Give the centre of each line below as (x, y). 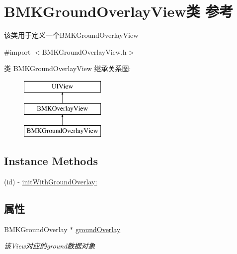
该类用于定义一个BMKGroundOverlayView (71, 35)
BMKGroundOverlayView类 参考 (119, 11)
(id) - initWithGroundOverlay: (51, 182)
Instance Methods (51, 161)
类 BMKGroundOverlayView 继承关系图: (68, 68)
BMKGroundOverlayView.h (84, 51)
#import (17, 51)
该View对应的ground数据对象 (50, 246)
